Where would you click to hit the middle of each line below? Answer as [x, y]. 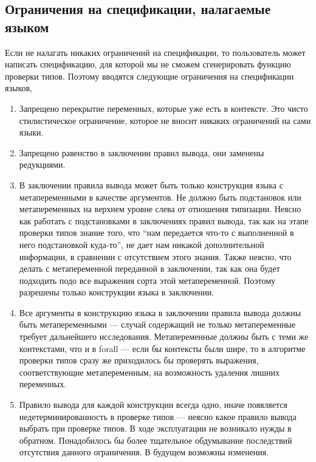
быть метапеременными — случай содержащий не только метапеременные [157, 324]
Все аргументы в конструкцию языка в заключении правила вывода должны [160, 312]
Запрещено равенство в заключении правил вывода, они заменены [142, 152]
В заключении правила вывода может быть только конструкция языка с [151, 184]
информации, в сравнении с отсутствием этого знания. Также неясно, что [155, 256]
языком [27, 26]
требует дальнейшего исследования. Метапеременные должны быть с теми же [164, 336]
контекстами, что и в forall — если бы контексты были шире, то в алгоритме [162, 348]
